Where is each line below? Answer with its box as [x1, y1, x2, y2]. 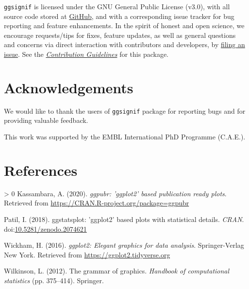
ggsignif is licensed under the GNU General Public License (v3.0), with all [4, 1, 230, 11]
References [4, 160, 78, 180]
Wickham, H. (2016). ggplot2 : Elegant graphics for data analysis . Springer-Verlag [4, 240, 244, 250]
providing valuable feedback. [4, 115, 88, 125]
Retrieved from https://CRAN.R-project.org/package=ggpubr [4, 198, 189, 208]
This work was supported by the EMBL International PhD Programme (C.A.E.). [4, 132, 246, 141]
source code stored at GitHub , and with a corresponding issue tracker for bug [4, 11, 234, 21]
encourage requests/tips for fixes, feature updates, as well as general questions [4, 30, 236, 40]
